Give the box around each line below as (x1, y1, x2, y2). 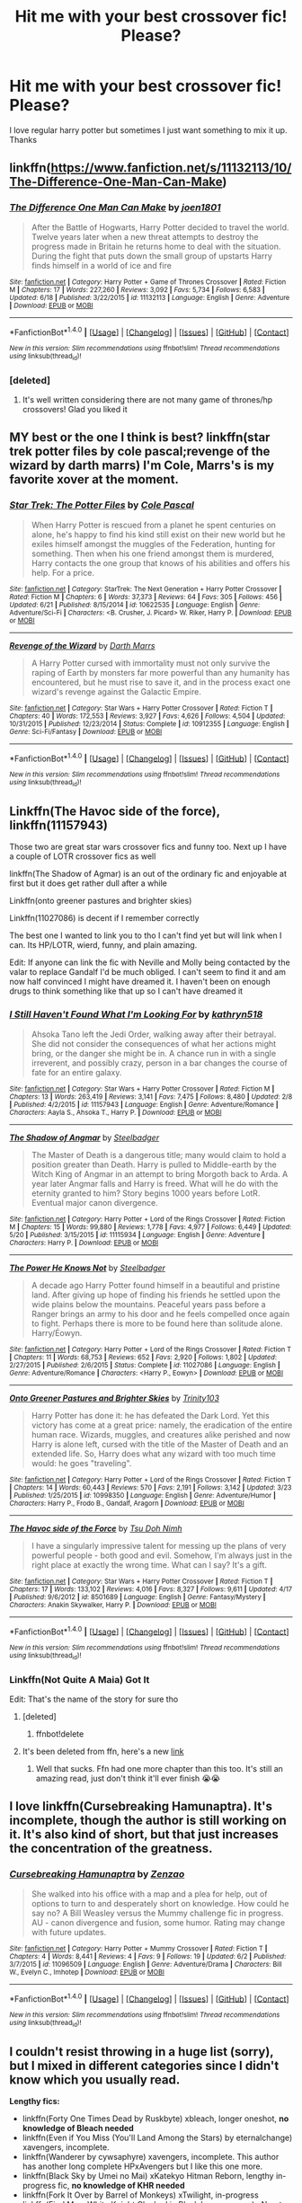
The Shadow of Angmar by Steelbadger (9, 1132, 160, 1143)
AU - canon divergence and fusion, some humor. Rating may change (31, 1916, 286, 1928)
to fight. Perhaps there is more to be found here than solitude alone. (31, 1318, 283, 1329)
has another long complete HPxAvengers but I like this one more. (22, 2161, 263, 2172)
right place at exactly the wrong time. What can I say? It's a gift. (31, 1559, 268, 1570)
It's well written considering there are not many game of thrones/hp (22, 394, 273, 405)
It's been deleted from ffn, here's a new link (22, 1746, 184, 1756)
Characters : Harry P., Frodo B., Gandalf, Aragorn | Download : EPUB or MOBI (9, 1499, 244, 1508)
